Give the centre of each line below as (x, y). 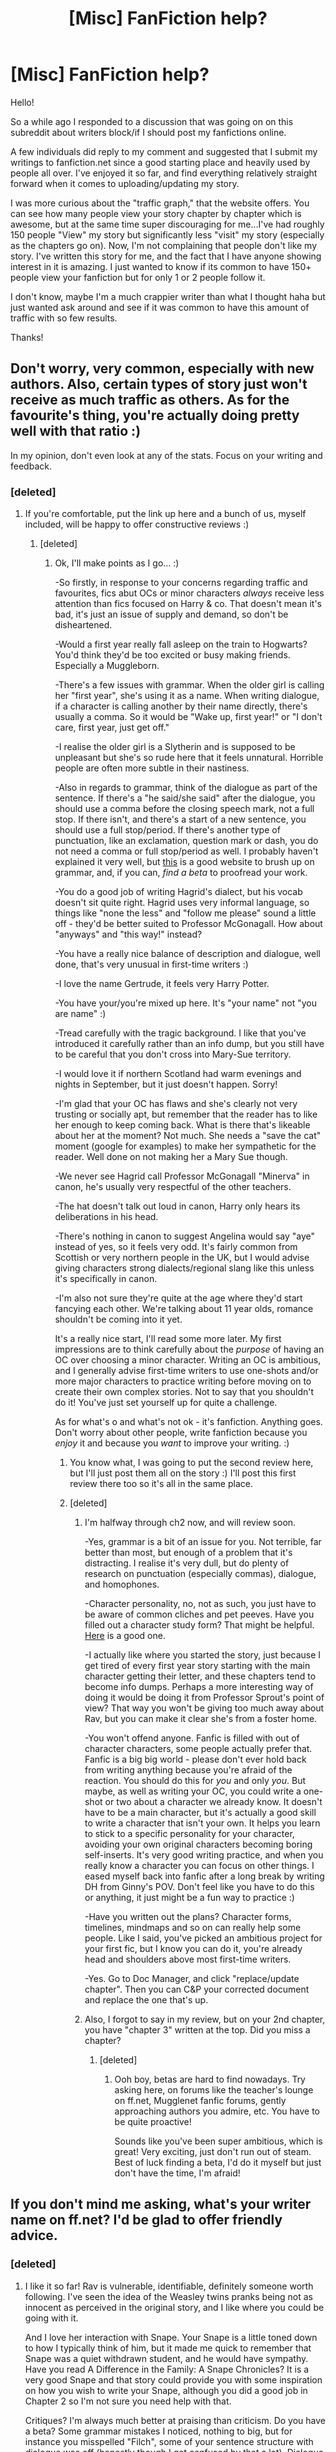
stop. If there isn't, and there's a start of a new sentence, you (180, 819)
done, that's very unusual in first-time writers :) (151, 964)
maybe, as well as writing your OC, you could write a (193, 1791)
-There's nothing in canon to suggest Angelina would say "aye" (185, 1236)
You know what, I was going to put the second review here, (191, 1463)
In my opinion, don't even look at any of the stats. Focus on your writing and (166, 455)
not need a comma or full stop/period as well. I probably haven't (186, 851)
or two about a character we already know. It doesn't (213, 1802)
